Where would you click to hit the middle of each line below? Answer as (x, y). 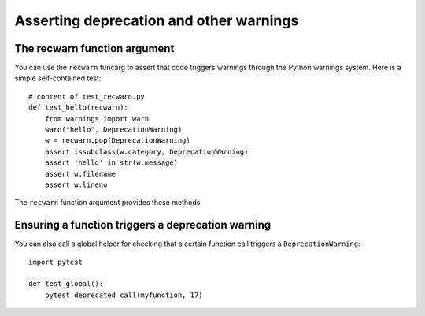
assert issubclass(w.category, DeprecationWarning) (146, 151)
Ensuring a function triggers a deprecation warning (143, 225)
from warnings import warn (97, 119)
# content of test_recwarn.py (87, 96)
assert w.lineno (76, 184)
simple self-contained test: (58, 78)
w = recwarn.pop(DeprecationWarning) (117, 141)
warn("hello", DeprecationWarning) (113, 130)
